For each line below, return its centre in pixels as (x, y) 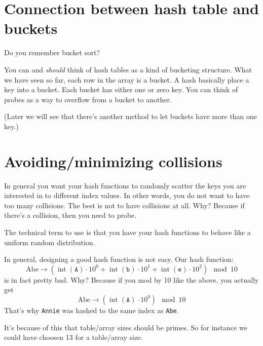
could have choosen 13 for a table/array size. (73, 337)
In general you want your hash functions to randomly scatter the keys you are (125, 185)
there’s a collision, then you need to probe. (70, 215)
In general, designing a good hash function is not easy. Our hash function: (119, 259)
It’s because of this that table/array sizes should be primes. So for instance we (126, 327)
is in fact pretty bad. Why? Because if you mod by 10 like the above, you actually (131, 279)
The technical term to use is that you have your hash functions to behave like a (127, 232)
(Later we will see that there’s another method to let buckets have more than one (131, 116)
